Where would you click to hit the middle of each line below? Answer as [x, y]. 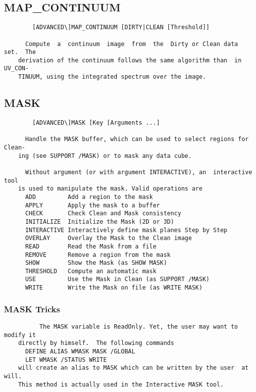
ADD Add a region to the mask [89, 197]
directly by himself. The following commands [96, 343]
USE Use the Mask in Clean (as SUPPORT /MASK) [117, 279]
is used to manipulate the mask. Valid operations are [110, 189]
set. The [20, 52]
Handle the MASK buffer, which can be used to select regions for [137, 139]
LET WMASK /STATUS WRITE [66, 360]
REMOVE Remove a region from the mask [98, 255]
